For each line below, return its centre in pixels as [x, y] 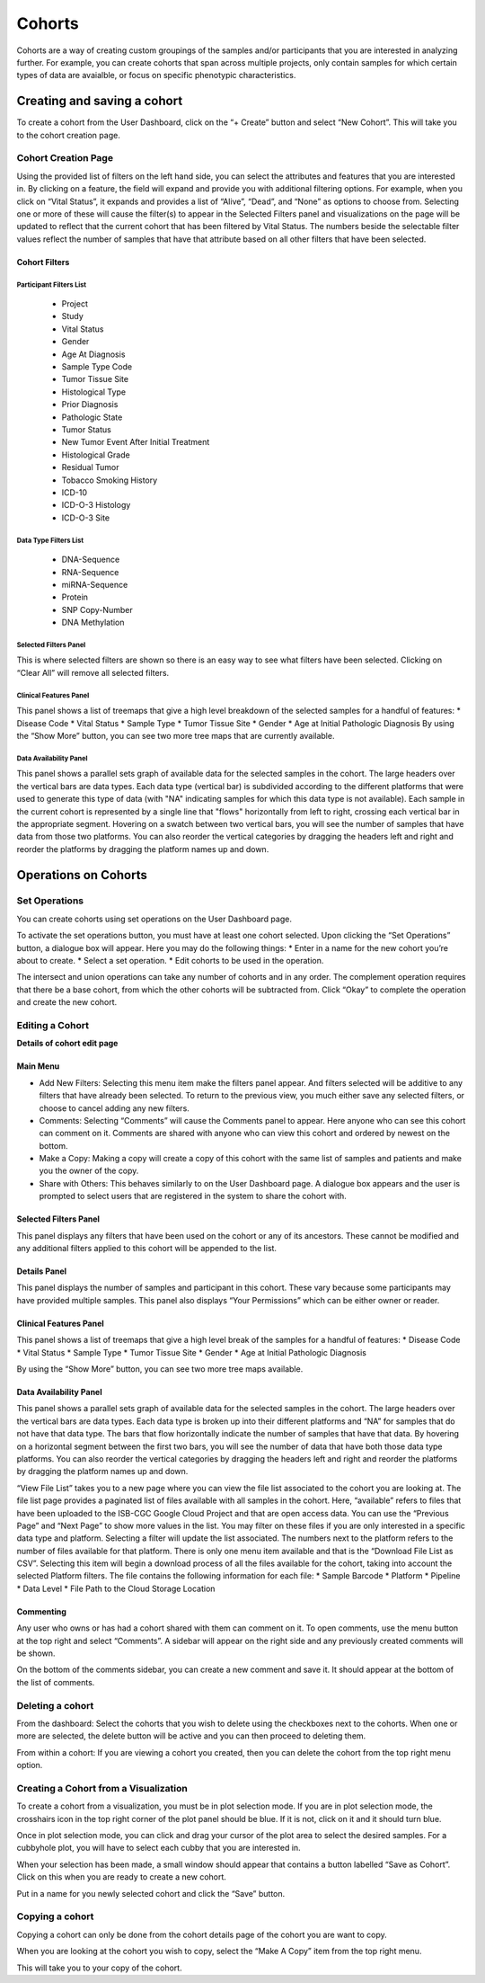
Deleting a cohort [55, 1705]
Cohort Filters [43, 262]
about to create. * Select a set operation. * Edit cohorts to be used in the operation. [170, 961]
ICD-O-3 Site [86, 518]
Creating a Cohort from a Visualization [102, 1788]
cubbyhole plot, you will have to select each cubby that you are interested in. [159, 1848]
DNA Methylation [93, 622]
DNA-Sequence [91, 560]
